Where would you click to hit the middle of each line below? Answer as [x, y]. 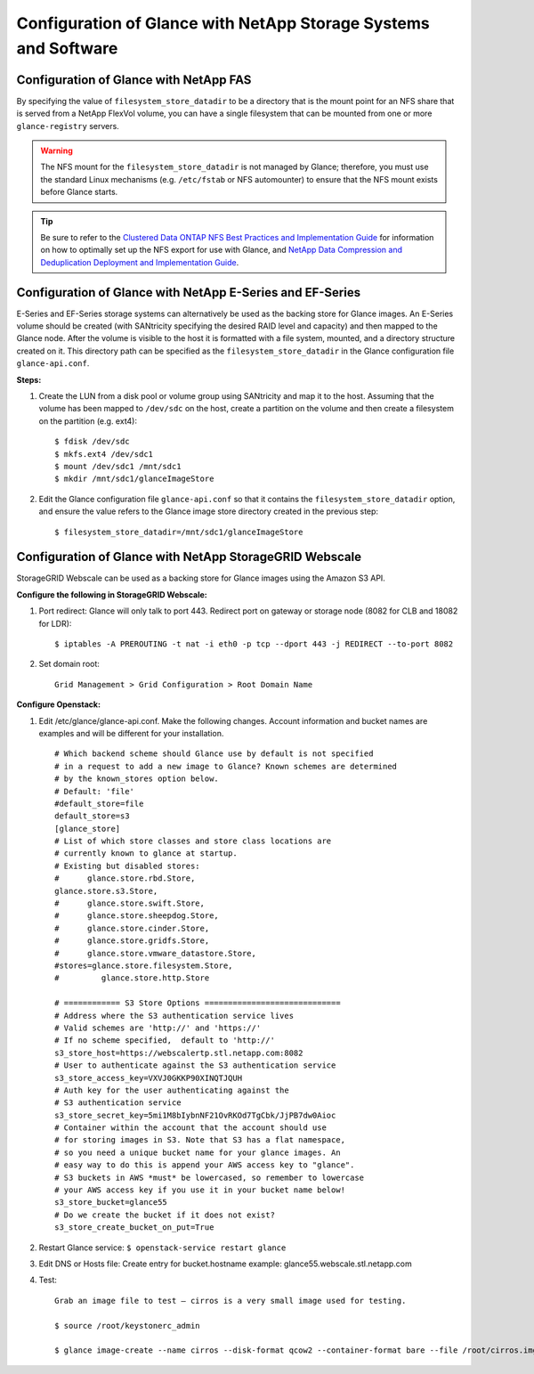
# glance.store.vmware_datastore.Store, [156, 953]
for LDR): [55, 623]
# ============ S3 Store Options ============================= [198, 1003]
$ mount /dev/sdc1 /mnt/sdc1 [118, 466]
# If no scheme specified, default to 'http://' [165, 1041]
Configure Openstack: [59, 704]
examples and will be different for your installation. [131, 733]
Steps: [29, 379]
